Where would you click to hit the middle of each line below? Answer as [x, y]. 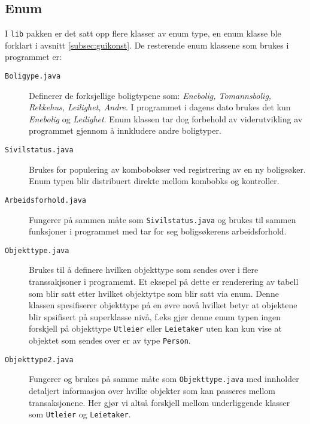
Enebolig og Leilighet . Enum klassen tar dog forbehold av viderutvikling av [166, 118]
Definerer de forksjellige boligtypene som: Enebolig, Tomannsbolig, [150, 95]
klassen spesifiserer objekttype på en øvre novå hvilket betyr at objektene [163, 305]
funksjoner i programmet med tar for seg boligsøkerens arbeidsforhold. [158, 231]
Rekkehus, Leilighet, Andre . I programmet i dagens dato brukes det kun [160, 107]
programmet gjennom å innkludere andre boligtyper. [125, 130]
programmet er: [34, 57]
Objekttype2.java [39, 360]
